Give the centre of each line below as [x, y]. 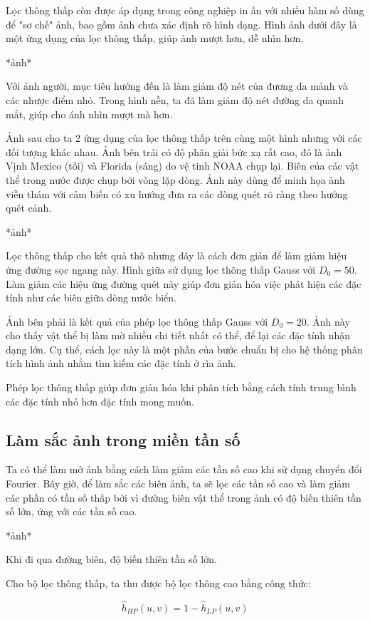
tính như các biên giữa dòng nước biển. [91, 298]
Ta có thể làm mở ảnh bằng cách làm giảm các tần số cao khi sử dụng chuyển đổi [184, 469]
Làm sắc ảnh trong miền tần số [123, 439]
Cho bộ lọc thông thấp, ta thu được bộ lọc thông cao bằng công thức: [158, 583]
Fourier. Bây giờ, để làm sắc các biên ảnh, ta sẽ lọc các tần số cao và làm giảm [178, 484]
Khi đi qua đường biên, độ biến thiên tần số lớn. [111, 559]
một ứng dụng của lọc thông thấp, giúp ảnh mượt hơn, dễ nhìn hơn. [155, 38]
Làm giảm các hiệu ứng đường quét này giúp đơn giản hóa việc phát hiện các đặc [184, 283]
